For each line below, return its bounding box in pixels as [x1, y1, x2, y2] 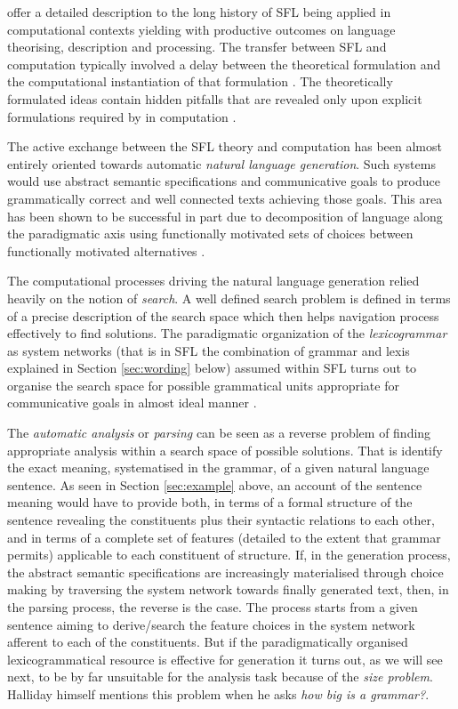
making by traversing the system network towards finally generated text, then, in [7, 580, 449, 599]
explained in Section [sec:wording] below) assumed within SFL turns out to [7, 359, 417, 377]
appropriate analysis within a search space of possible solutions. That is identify [7, 440, 443, 459]
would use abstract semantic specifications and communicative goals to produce [7, 172, 441, 190]
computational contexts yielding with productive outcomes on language [7, 20, 396, 38]
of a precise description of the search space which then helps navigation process [7, 306, 439, 325]
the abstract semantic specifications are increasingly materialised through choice [7, 562, 444, 581]
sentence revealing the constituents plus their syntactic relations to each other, [7, 511, 435, 529]
